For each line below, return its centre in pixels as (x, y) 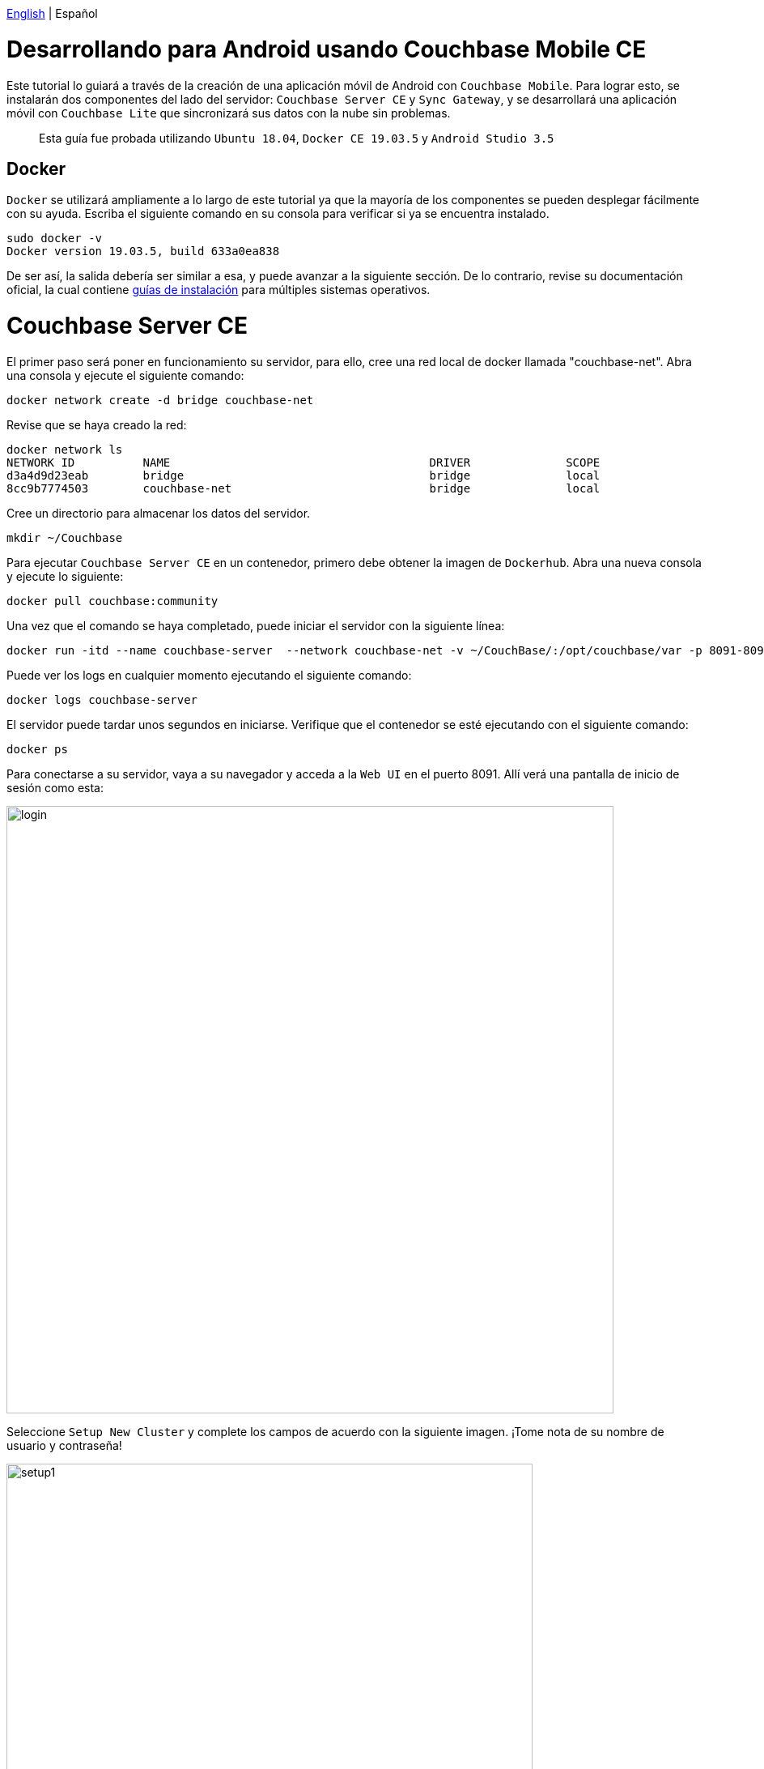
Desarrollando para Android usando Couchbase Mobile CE (327, 49)
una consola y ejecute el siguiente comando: (125, 375)
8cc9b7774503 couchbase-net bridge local (303, 488)
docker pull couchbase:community (112, 601)
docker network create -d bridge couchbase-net (160, 400)
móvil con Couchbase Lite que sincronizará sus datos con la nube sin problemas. (229, 113)
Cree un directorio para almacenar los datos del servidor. (159, 513)
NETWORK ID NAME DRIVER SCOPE (303, 462)
